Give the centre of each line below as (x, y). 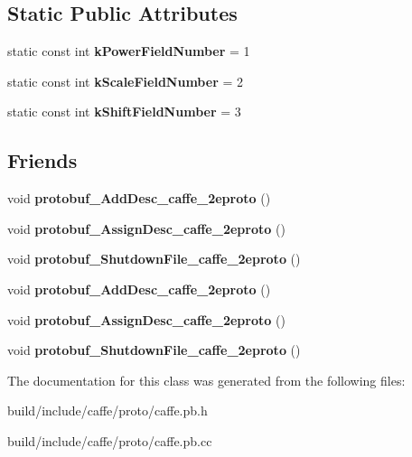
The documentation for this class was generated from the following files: (206, 380)
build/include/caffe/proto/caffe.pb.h (108, 410)
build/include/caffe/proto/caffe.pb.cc (110, 440)
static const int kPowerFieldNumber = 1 (129, 51)
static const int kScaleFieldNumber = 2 (125, 81)
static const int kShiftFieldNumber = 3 (124, 112)
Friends (42, 160)
